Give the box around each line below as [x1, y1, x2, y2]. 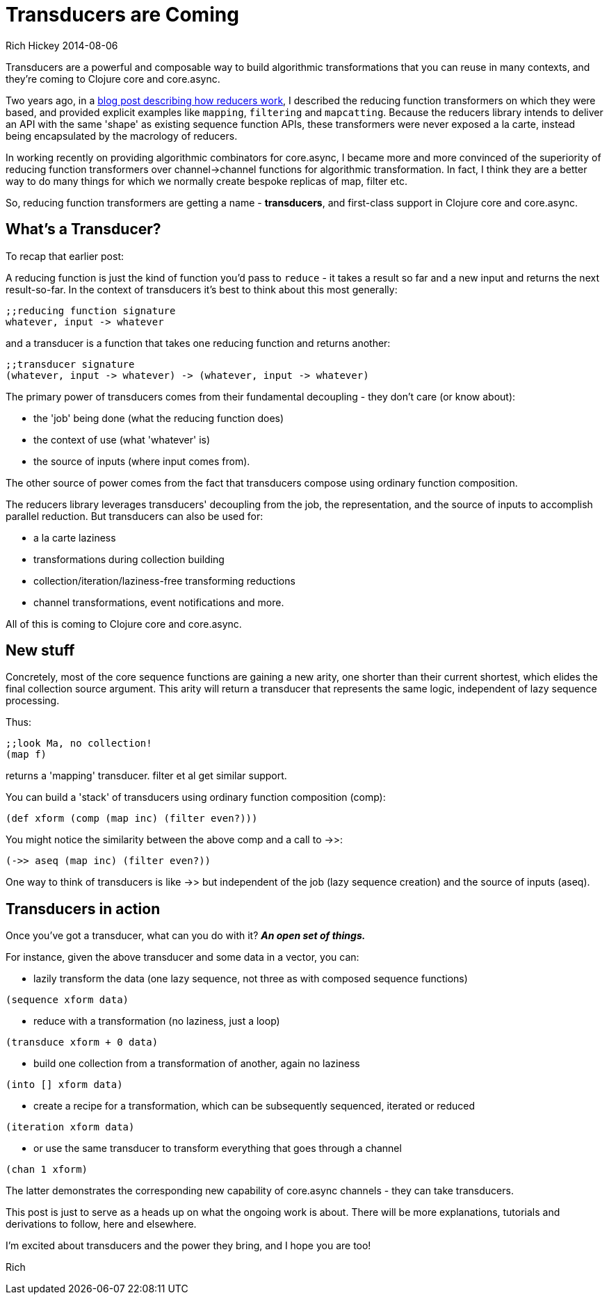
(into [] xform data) [6, 1079, 123, 1091]
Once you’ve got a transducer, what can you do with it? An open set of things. [6, 929, 366, 942]
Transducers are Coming [6, 3, 239, 26]
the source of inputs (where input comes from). [33, 455, 250, 467]
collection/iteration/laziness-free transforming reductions [33, 574, 295, 587]
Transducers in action [6, 900, 161, 918]
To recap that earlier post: [6, 250, 124, 262]
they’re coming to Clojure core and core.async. [6, 72, 220, 85]
